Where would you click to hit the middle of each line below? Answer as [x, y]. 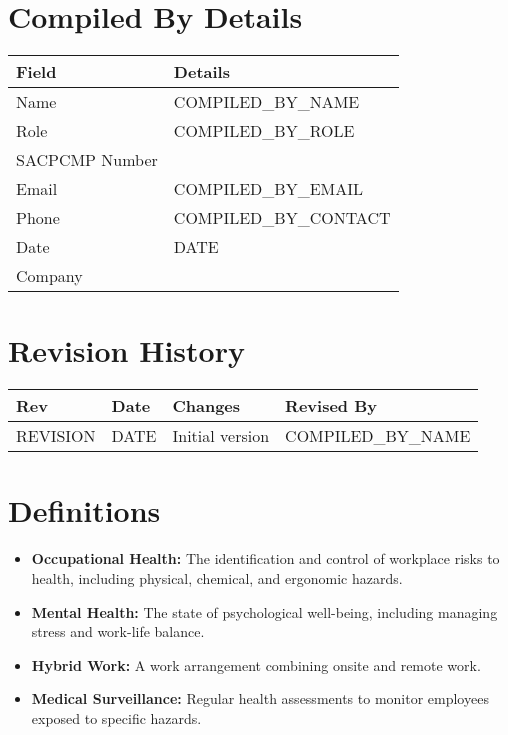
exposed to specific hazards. [116, 717]
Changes [206, 406]
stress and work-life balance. [118, 631]
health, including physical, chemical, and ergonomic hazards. [217, 577]
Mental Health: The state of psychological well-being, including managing [264, 611]
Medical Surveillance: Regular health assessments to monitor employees [260, 698]
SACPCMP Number [87, 160]
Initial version [221, 436]
